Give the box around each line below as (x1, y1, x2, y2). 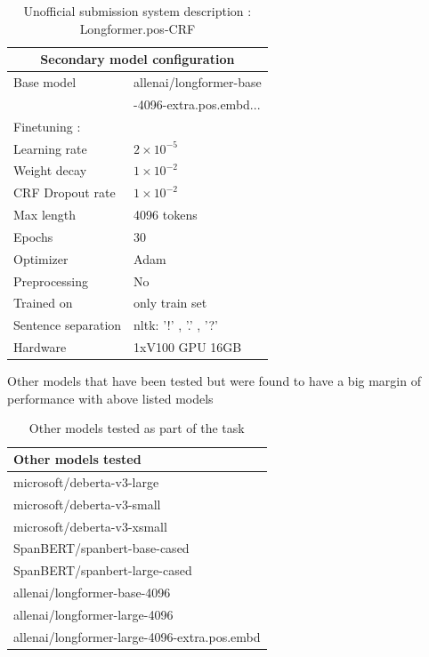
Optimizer (13, 249, 69, 268)
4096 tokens (134, 205, 198, 224)
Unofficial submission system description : (23, 2, 252, 20)
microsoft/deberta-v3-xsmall (13, 517, 167, 535)
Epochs (13, 227, 53, 245)
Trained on (13, 293, 73, 312)
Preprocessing (13, 271, 89, 290)
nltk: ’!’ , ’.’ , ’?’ (134, 316, 218, 334)
